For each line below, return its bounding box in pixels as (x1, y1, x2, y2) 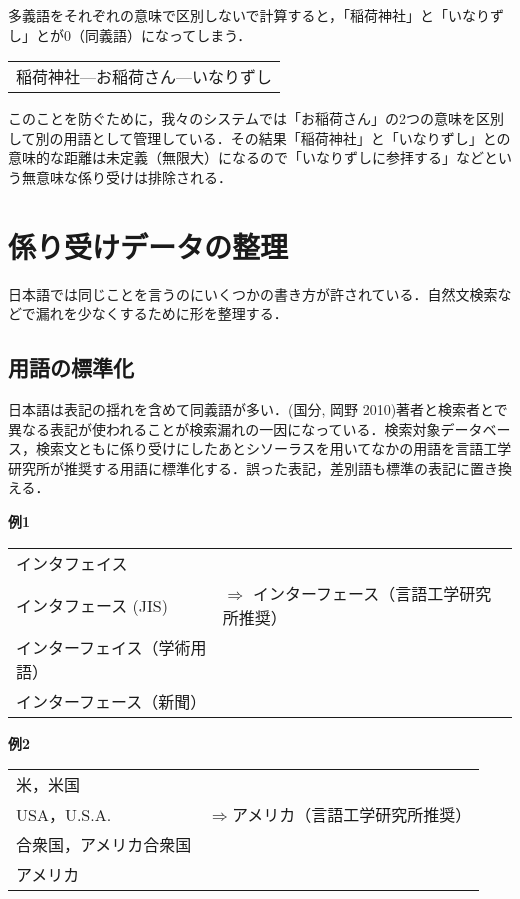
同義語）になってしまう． (84, 24, 252, 45)
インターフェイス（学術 (16, 635, 191, 659)
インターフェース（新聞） (16, 689, 207, 713)
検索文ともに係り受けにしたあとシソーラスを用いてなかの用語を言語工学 (35, 438, 512, 459)
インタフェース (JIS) (16, 593, 168, 617)
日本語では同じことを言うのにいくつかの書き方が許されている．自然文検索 (8, 283, 498, 304)
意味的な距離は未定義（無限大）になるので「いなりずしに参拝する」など (8, 147, 484, 168)
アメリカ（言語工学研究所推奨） (232, 803, 472, 827)
